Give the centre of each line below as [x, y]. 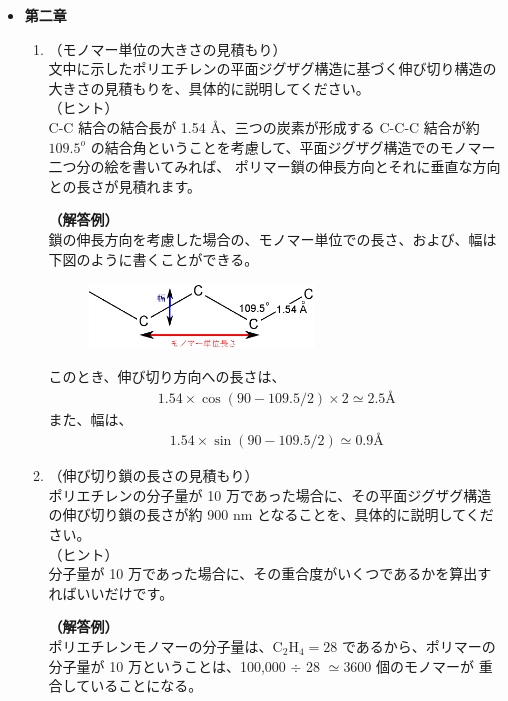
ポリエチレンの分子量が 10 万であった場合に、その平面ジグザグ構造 [270, 494]
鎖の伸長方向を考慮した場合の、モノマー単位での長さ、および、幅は [272, 238]
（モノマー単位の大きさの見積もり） [167, 48]
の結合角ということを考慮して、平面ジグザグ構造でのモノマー [293, 146]
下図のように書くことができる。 [153, 258]
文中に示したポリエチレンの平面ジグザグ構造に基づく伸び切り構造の [272, 68]
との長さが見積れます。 [125, 185]
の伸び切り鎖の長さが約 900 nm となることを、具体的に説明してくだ [271, 514]
